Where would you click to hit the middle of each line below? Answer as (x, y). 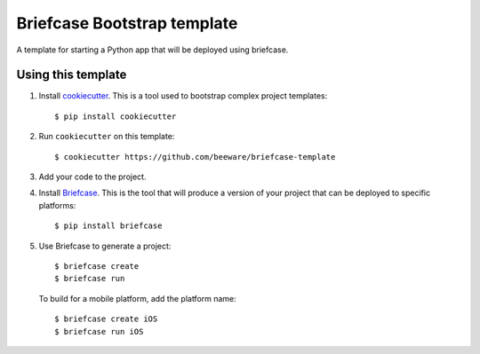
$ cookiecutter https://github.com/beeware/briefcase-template (195, 157)
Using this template (72, 75)
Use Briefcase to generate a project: (105, 246)
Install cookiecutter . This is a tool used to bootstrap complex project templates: (183, 96)
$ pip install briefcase (108, 226)
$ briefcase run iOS (99, 331)
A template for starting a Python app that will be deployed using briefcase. (152, 50)
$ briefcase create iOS (106, 319)
